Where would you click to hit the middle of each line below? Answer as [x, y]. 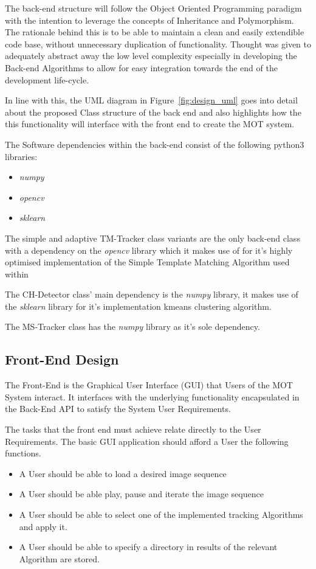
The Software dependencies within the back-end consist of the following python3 [155, 144]
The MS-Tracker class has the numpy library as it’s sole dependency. [132, 326]
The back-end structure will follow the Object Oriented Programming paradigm [153, 8]
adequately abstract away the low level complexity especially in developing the [151, 56]
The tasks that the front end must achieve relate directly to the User [133, 429]
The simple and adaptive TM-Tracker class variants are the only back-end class [153, 238]
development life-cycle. [47, 79]
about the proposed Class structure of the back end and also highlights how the [153, 112]
